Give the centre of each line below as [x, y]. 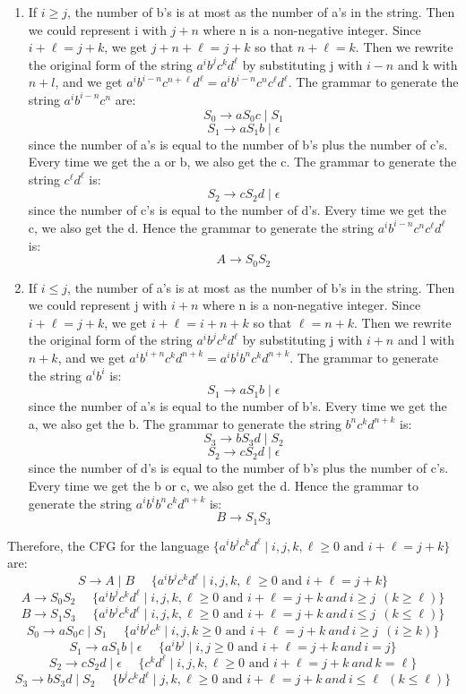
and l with [426, 340]
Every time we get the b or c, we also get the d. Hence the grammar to [223, 485]
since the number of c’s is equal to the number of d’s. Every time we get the [237, 210]
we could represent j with [98, 305]
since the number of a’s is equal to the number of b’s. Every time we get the [237, 406]
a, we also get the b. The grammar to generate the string [185, 423]
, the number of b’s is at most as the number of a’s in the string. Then [261, 12]
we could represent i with [97, 29]
